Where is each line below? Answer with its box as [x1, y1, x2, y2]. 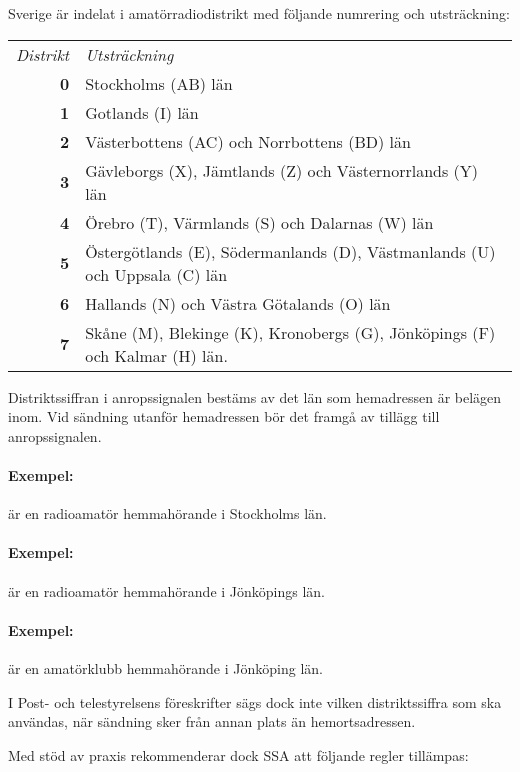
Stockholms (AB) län [85, 71, 233, 95]
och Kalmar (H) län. [85, 343, 228, 367]
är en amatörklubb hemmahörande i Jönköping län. [8, 657, 323, 678]
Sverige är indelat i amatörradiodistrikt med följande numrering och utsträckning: [8, 3, 510, 23]
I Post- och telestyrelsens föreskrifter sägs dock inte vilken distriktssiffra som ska [8, 691, 502, 712]
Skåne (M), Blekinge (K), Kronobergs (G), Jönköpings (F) [85, 320, 496, 344]
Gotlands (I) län [85, 100, 199, 124]
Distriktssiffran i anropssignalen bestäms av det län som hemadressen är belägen [8, 386, 502, 407]
